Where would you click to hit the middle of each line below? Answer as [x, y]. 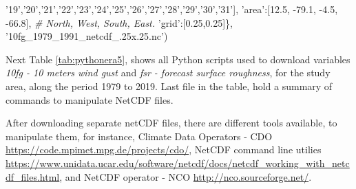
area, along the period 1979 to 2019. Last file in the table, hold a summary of [169, 86]
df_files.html [33, 176]
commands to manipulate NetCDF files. [90, 99]
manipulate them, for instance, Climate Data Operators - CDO [139, 136]
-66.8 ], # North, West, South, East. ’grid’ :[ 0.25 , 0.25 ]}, [119, 22]
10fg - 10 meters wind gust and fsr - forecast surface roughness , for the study [168, 73]
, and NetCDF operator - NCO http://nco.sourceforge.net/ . [186, 176]
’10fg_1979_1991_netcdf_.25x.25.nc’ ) [87, 36]
